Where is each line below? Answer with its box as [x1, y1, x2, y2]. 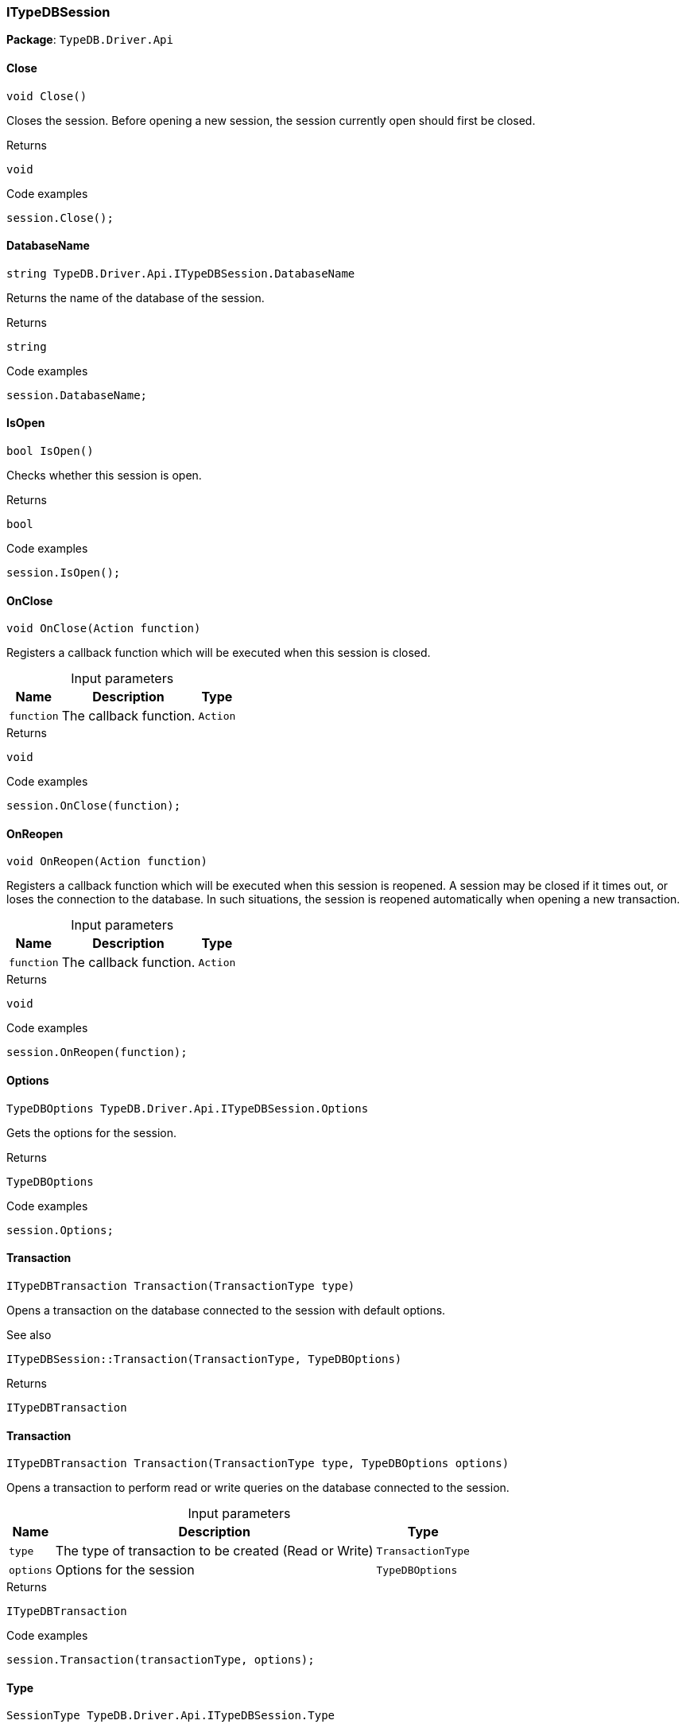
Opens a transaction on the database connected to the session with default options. [6, 1303, 446, 1317]
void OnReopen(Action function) [6, 855, 207, 868]
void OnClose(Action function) [6, 622, 201, 635]
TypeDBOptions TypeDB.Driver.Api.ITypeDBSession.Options [6, 1101, 369, 1115]
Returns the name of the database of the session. [6, 290, 265, 305]
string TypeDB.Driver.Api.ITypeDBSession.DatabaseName [6, 266, 355, 280]
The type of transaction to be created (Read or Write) [55, 1543, 374, 1559]
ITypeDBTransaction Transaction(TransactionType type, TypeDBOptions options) [6, 1457, 510, 1470]
